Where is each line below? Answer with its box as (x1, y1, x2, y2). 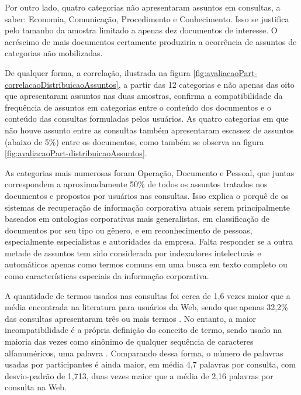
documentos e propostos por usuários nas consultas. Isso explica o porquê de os (5, 189, 289, 201)
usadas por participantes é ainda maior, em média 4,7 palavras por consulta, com (5, 358, 296, 370)
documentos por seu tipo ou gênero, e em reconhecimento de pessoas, (5, 224, 252, 236)
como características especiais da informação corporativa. (5, 270, 209, 282)
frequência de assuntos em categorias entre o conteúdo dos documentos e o (5, 101, 271, 113)
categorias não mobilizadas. (5, 47, 103, 59)
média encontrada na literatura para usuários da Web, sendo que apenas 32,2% (5, 301, 288, 313)
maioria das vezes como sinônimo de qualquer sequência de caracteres (5, 335, 254, 348)
